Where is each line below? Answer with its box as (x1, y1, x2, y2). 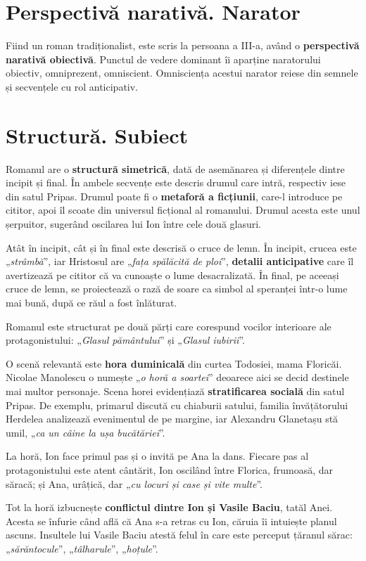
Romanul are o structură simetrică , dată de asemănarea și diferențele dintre (6, 161, 345, 176)
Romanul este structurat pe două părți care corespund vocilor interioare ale (6, 318, 332, 333)
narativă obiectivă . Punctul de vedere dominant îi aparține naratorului (6, 51, 321, 66)
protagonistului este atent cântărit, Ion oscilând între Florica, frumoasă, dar (6, 462, 334, 477)
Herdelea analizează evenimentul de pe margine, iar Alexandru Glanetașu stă (6, 411, 339, 426)
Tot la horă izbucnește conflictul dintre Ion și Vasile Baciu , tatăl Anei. (6, 500, 333, 515)
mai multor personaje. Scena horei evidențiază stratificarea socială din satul (6, 383, 345, 398)
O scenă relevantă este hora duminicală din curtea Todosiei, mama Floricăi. (6, 356, 342, 370)
